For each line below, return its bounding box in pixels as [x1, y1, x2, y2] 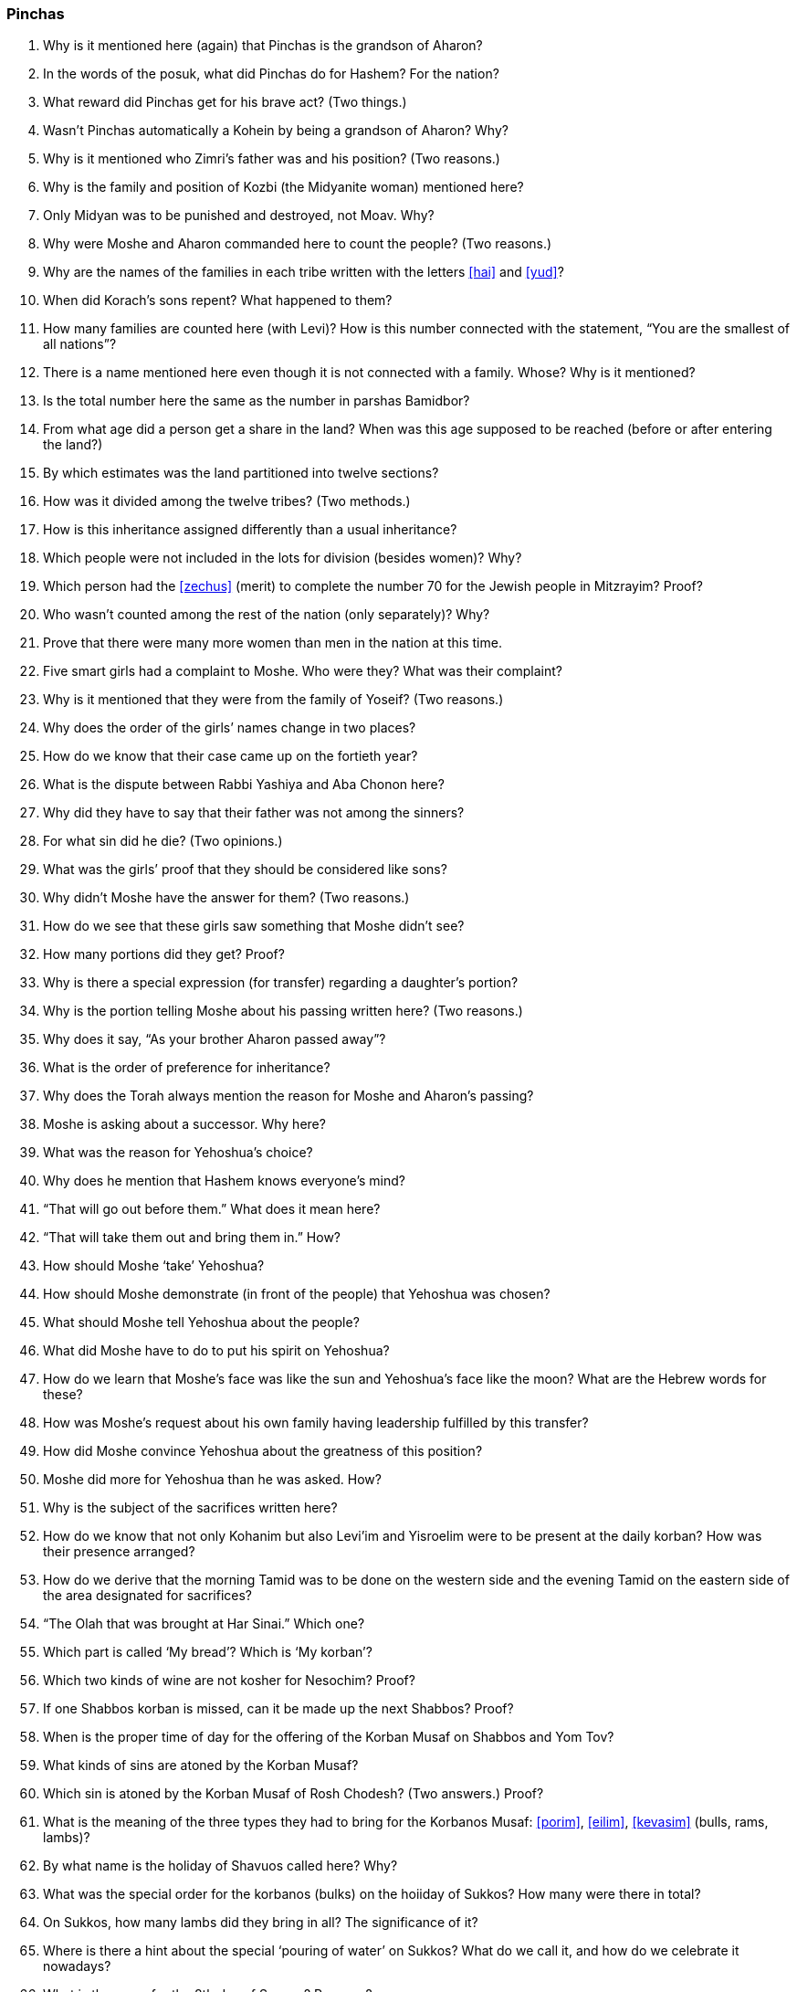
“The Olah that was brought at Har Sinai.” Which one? [43, 1616, 365, 1632]
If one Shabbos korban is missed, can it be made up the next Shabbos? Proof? [43, 1701, 514, 1717]
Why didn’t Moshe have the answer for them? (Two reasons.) [43, 890, 410, 906]
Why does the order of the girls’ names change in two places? [43, 720, 416, 736]
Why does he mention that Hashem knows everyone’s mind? [43, 1173, 405, 1189]
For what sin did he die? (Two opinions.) [43, 833, 283, 849]
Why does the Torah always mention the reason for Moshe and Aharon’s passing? [43, 1088, 534, 1104]
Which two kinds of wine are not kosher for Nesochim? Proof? [43, 1672, 415, 1689]
